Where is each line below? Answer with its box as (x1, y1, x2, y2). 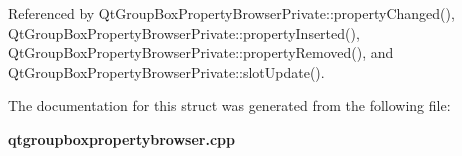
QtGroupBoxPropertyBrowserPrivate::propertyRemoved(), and (8, 42, 394, 63)
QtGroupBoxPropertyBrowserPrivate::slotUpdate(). (8, 61, 325, 82)
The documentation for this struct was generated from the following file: (8, 95, 451, 116)
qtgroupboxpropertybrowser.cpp (8, 128, 235, 149)
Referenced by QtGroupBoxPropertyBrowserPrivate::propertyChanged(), (8, 3, 455, 23)
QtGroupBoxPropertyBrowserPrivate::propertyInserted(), (8, 22, 360, 43)
